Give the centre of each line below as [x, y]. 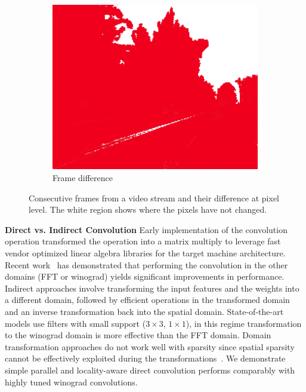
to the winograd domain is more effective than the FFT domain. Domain [138, 335]
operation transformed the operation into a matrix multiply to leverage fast [143, 241]
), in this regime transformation [244, 323]
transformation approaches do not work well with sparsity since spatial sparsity [150, 346]
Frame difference [83, 178]
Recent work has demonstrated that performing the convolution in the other [146, 264]
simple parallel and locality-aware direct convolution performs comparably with [150, 370]
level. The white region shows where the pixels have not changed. [148, 209]
